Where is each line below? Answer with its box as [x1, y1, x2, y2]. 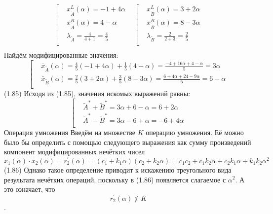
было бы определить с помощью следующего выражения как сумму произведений [4, 137, 251, 147]
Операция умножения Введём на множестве [4, 127, 135, 138]
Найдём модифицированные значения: [4, 50, 118, 60]
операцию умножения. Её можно [146, 127, 244, 138]
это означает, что [4, 184, 55, 194]
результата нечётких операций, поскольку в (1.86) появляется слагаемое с [4, 174, 226, 184]
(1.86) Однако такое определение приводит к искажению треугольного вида [4, 164, 232, 175]
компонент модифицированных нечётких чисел [4, 146, 145, 157]
